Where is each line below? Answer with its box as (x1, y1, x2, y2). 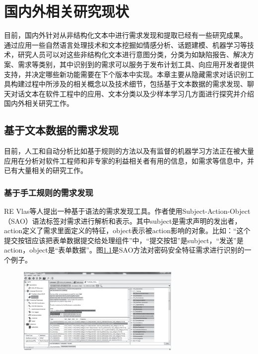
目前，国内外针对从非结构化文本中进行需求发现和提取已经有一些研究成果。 (4, 30, 247, 40)
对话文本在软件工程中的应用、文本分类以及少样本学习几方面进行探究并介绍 (10, 88, 254, 98)
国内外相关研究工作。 (4, 98, 73, 108)
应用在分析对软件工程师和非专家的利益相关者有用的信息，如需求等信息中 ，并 (4, 155, 254, 166)
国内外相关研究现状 (4, 1, 129, 21)
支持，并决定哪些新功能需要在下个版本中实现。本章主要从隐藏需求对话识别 (4, 69, 247, 79)
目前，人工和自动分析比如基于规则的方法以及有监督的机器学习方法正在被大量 (4, 146, 254, 156)
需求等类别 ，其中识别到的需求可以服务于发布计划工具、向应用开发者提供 (17, 59, 254, 69)
